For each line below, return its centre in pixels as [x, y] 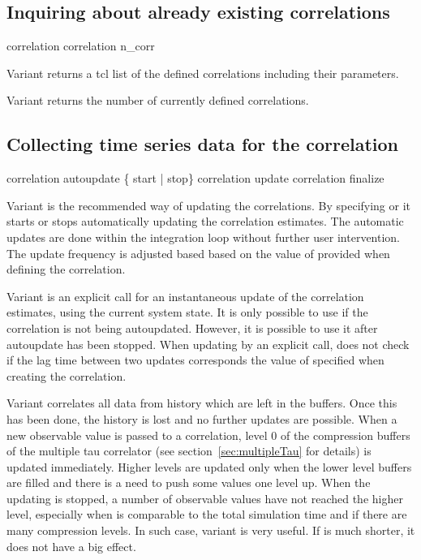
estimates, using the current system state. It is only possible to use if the [187, 312]
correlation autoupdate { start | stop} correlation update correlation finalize [195, 178]
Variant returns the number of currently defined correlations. [158, 100]
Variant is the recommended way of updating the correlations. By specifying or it [209, 205]
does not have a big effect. [71, 546]
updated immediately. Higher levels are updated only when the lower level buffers [209, 466]
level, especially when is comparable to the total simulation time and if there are [207, 514]
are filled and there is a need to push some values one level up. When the [189, 482]
